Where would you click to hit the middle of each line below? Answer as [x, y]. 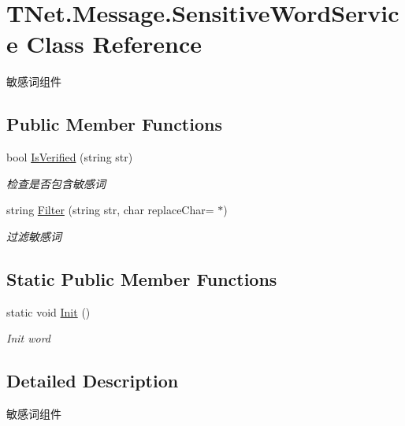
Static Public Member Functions [142, 278]
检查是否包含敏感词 [56, 183]
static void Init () [48, 311]
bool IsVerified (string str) [70, 157]
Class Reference [114, 44]
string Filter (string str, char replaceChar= [110, 210]
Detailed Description [93, 381]
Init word [29, 338]
